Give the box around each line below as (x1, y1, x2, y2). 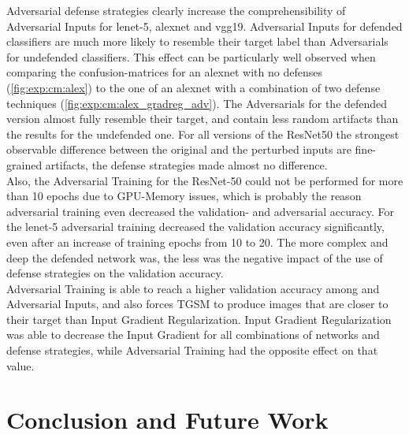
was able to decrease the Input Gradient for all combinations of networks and (6, 326, 380, 343)
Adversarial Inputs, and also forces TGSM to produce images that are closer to (6, 296, 389, 312)
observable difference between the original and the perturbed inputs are (6, 141, 351, 158)
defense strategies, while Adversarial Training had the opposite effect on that (6, 342, 378, 359)
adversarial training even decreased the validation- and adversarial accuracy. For (6, 203, 394, 219)
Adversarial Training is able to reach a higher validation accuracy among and (6, 280, 380, 296)
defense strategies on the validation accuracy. (6, 265, 224, 281)
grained (6, 156, 43, 173)
